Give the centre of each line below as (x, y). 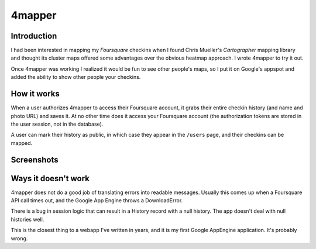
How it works (35, 94)
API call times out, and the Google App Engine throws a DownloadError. (97, 200)
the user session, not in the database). (57, 124)
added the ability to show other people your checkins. (76, 77)
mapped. (22, 143)
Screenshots (35, 160)
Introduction (34, 36)
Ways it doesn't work (50, 178)
